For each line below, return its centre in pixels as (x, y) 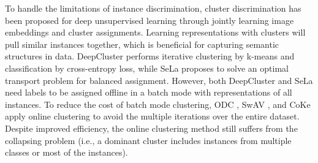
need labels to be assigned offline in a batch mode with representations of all (149, 92)
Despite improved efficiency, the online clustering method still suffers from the (151, 128)
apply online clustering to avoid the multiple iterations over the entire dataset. (152, 116)
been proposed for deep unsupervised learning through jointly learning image (150, 20)
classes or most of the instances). (66, 152)
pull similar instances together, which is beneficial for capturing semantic (142, 44)
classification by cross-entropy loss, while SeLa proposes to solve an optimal (147, 68)
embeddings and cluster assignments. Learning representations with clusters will (155, 32)
